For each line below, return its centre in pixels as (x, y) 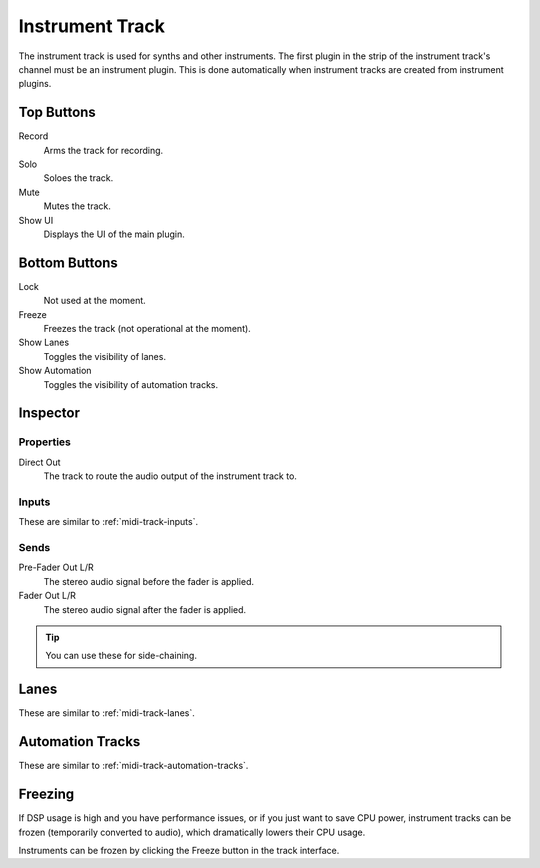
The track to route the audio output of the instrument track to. (170, 476)
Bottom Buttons (68, 262)
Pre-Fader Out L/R (56, 567)
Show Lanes (44, 342)
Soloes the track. (78, 178)
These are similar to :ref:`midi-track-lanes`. (106, 713)
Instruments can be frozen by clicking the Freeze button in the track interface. (179, 850)
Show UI (36, 220)
